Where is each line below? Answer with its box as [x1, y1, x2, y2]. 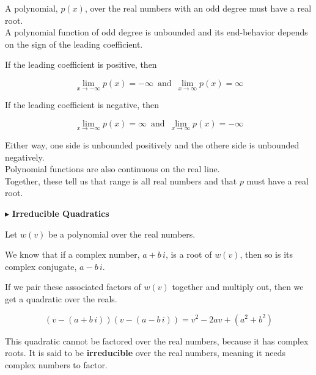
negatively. [5, 150, 45, 163]
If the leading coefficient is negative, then [5, 98, 160, 111]
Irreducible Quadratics [12, 206, 109, 219]
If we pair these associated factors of [5, 280, 141, 293]
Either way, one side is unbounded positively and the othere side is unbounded [5, 139, 299, 151]
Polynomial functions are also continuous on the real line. [5, 162, 220, 175]
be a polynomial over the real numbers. [48, 227, 196, 240]
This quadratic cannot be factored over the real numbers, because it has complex [5, 334, 309, 347]
